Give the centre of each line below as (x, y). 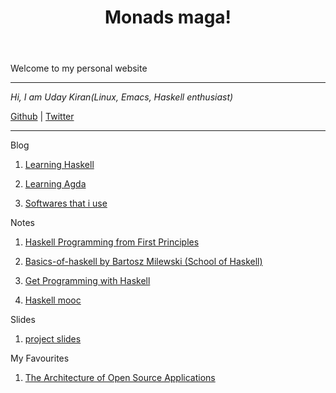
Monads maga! (168, 17)
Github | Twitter (42, 117)
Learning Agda (55, 184)
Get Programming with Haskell (87, 281)
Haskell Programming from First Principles (112, 242)
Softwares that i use (66, 203)
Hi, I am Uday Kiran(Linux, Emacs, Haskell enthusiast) (122, 97)
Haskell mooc (53, 300)
